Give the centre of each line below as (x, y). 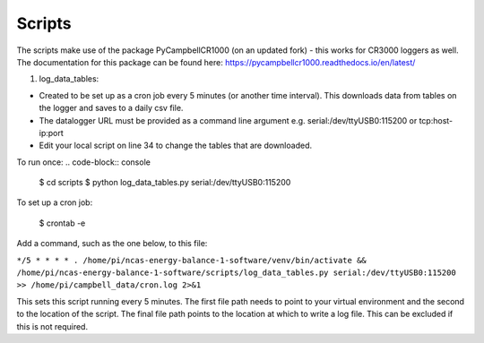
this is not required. (52, 326)
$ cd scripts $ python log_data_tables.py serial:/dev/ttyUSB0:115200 (165, 183)
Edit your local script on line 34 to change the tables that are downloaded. (176, 146)
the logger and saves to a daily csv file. (111, 108)
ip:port (52, 133)
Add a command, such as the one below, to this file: (112, 244)
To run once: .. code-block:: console (84, 162)
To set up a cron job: (55, 202)
